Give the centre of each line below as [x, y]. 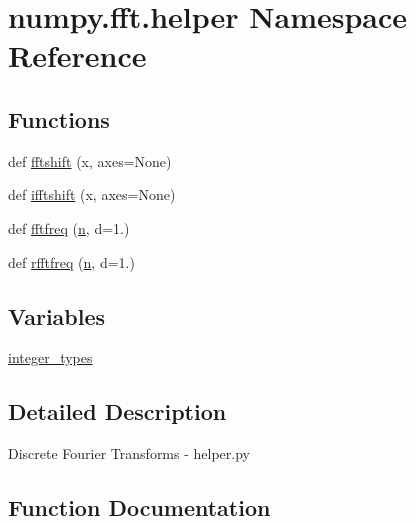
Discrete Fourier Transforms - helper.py [129, 453]
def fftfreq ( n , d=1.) [69, 227]
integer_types [50, 357]
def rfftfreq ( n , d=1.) [71, 261]
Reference [77, 55]
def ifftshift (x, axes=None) [92, 194]
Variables [57, 315]
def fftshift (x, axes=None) [90, 160]
